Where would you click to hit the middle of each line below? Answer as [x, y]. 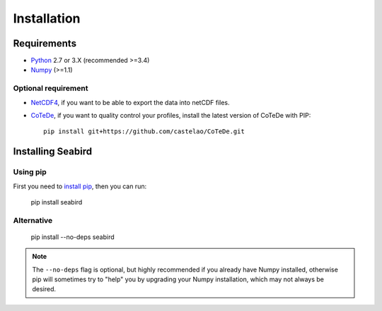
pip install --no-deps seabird [73, 237]
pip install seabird [57, 202]
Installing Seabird [52, 152]
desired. [44, 289]
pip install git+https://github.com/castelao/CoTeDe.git [144, 132]
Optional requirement [51, 88]
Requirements [45, 43]
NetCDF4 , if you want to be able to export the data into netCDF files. [130, 102]
